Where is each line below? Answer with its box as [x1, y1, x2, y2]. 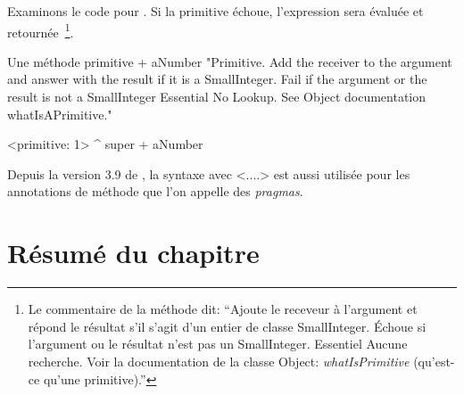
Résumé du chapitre [7, 235, 260, 271]
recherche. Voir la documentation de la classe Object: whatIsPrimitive [28, 351, 410, 370]
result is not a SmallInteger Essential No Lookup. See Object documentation [7, 87, 426, 106]
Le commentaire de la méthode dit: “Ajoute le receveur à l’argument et [28, 300, 418, 318]
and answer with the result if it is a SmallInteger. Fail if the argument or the [7, 70, 427, 88]
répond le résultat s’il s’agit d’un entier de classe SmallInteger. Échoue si [28, 317, 427, 335]
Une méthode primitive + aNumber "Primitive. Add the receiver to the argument [7, 52, 452, 70]
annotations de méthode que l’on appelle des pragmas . [7, 182, 303, 201]
